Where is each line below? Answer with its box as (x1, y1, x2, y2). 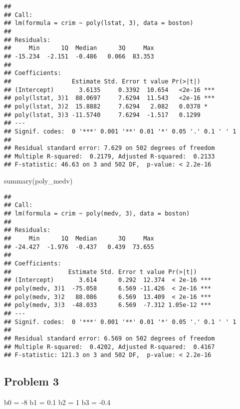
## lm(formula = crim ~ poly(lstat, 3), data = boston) (4, 19, 194, 27)
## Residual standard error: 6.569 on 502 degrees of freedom (4, 334, 215, 342)
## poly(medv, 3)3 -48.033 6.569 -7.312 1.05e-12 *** (4, 301, 212, 309)
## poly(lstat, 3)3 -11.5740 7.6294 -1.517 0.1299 (4, 111, 201, 118)
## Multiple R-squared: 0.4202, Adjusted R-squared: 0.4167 (4, 343, 215, 350)
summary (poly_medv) (4, 175, 73, 186)
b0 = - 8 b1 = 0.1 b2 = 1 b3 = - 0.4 (4, 397, 111, 407)
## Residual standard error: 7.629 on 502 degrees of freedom (4, 144, 215, 152)
